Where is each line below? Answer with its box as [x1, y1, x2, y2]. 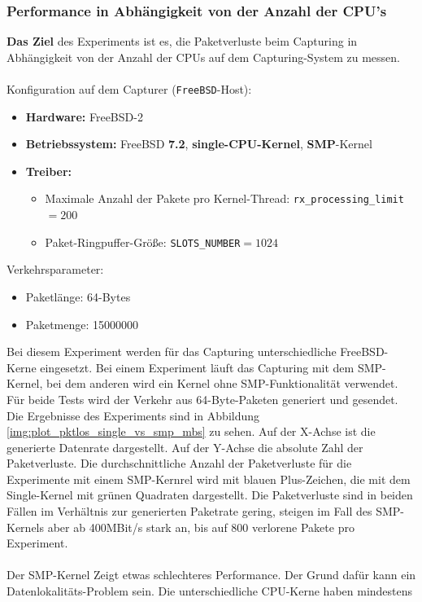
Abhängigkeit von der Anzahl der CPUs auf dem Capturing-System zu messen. [7, 48, 401, 65]
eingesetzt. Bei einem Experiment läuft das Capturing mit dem [40, 358, 355, 376]
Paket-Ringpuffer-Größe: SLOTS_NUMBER [45, 233, 241, 250]
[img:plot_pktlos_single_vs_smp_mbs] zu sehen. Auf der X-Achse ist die [7, 423, 376, 440]
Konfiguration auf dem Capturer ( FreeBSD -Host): [7, 81, 252, 97]
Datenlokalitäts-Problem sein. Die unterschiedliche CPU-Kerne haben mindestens [7, 582, 413, 600]
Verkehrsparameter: [7, 261, 104, 278]
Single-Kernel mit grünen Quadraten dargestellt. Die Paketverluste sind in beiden [7, 486, 413, 503]
